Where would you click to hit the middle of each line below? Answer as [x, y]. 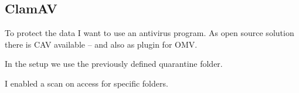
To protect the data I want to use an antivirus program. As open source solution [149, 33]
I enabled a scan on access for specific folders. [86, 83]
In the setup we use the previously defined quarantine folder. [114, 64]
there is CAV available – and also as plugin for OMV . [101, 44]
